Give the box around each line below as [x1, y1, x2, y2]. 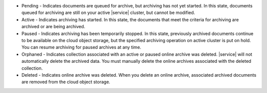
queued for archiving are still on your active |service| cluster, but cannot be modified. [21, 10, 195, 16]
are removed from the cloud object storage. [21, 79, 111, 85]
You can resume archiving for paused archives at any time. [21, 45, 141, 50]
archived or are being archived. [21, 24, 86, 30]
